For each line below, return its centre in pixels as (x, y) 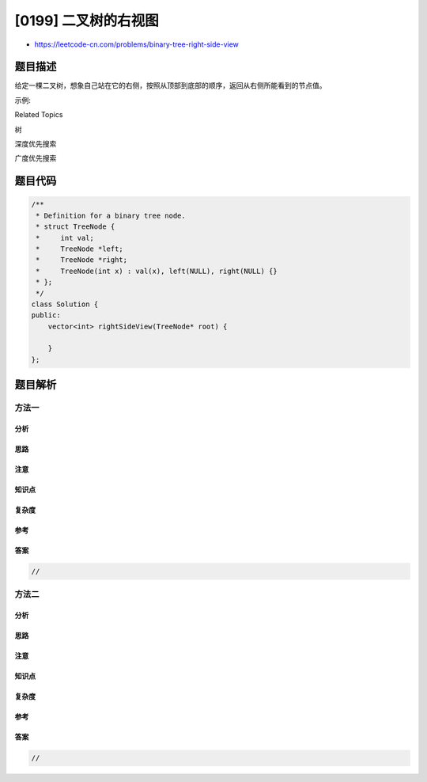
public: (46, 315)
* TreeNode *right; (82, 260)
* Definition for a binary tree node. (111, 215)
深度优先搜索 (36, 144)
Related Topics (39, 115)
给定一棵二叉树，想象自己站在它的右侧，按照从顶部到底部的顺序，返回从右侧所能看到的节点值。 (170, 85)
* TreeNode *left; (80, 249)
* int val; (65, 238)
